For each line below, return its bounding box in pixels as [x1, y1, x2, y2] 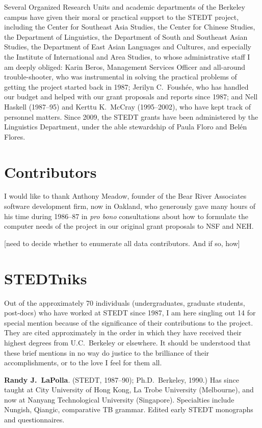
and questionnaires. [4, 414, 65, 425]
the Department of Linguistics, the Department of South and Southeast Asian [4, 31, 248, 42]
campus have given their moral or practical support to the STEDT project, [4, 11, 239, 22]
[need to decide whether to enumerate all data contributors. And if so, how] [4, 237, 240, 248]
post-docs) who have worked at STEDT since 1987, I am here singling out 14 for [4, 307, 256, 318]
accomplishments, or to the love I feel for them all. [4, 357, 162, 368]
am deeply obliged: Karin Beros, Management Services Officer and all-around [4, 61, 246, 72]
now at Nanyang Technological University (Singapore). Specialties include [4, 394, 234, 405]
